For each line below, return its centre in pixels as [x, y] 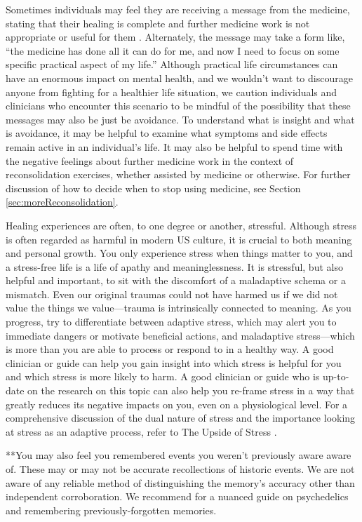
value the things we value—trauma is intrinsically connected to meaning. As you [179, 308]
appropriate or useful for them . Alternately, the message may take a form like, [175, 37]
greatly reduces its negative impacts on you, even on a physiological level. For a [177, 404]
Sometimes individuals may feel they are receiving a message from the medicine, [178, 9]
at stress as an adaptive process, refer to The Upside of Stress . [141, 431]
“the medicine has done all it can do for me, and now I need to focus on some [173, 50]
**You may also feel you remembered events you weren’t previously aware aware [179, 455]
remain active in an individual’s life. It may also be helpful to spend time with [174, 146]
